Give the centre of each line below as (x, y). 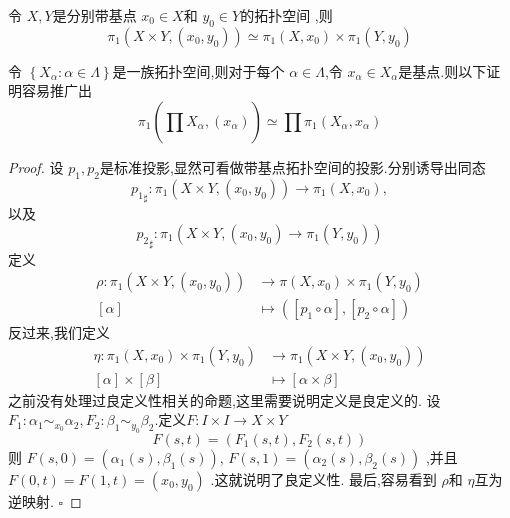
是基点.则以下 (442, 70)
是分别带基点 (94, 15)
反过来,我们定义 (59, 332)
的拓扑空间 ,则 (286, 15)
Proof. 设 (36, 166)
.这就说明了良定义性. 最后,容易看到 (323, 478)
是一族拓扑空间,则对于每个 (198, 70)
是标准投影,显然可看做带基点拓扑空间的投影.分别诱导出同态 (292, 166)
